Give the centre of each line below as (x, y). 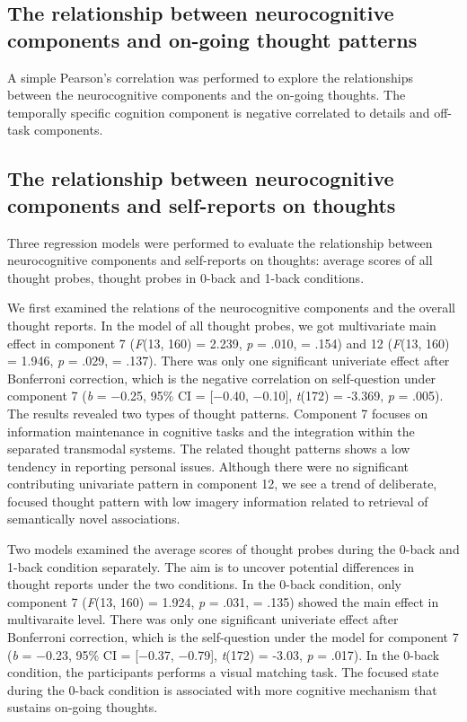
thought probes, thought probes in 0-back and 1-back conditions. (186, 277)
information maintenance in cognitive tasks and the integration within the (211, 431)
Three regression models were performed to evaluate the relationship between (220, 242)
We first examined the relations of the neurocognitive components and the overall (231, 308)
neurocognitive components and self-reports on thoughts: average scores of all (220, 260)
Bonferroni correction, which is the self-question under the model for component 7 (233, 637)
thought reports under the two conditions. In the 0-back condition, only (204, 584)
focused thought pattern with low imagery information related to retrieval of (218, 501)
